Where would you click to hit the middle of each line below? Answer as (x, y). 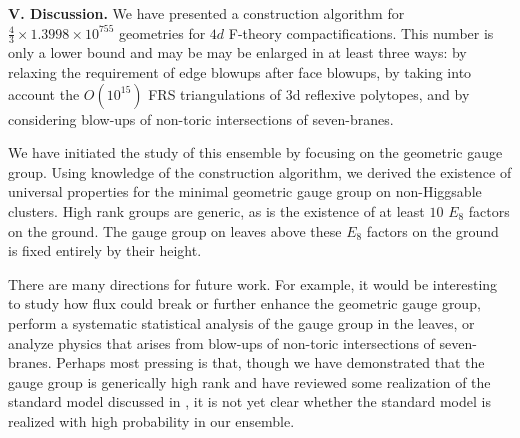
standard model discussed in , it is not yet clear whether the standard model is (249, 401)
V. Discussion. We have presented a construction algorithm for (206, 13)
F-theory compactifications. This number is (361, 32)
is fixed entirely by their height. (105, 250)
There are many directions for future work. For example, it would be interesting (253, 283)
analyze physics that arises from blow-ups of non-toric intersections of (221, 342)
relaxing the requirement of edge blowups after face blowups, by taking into (240, 72)
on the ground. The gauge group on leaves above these (175, 230)
